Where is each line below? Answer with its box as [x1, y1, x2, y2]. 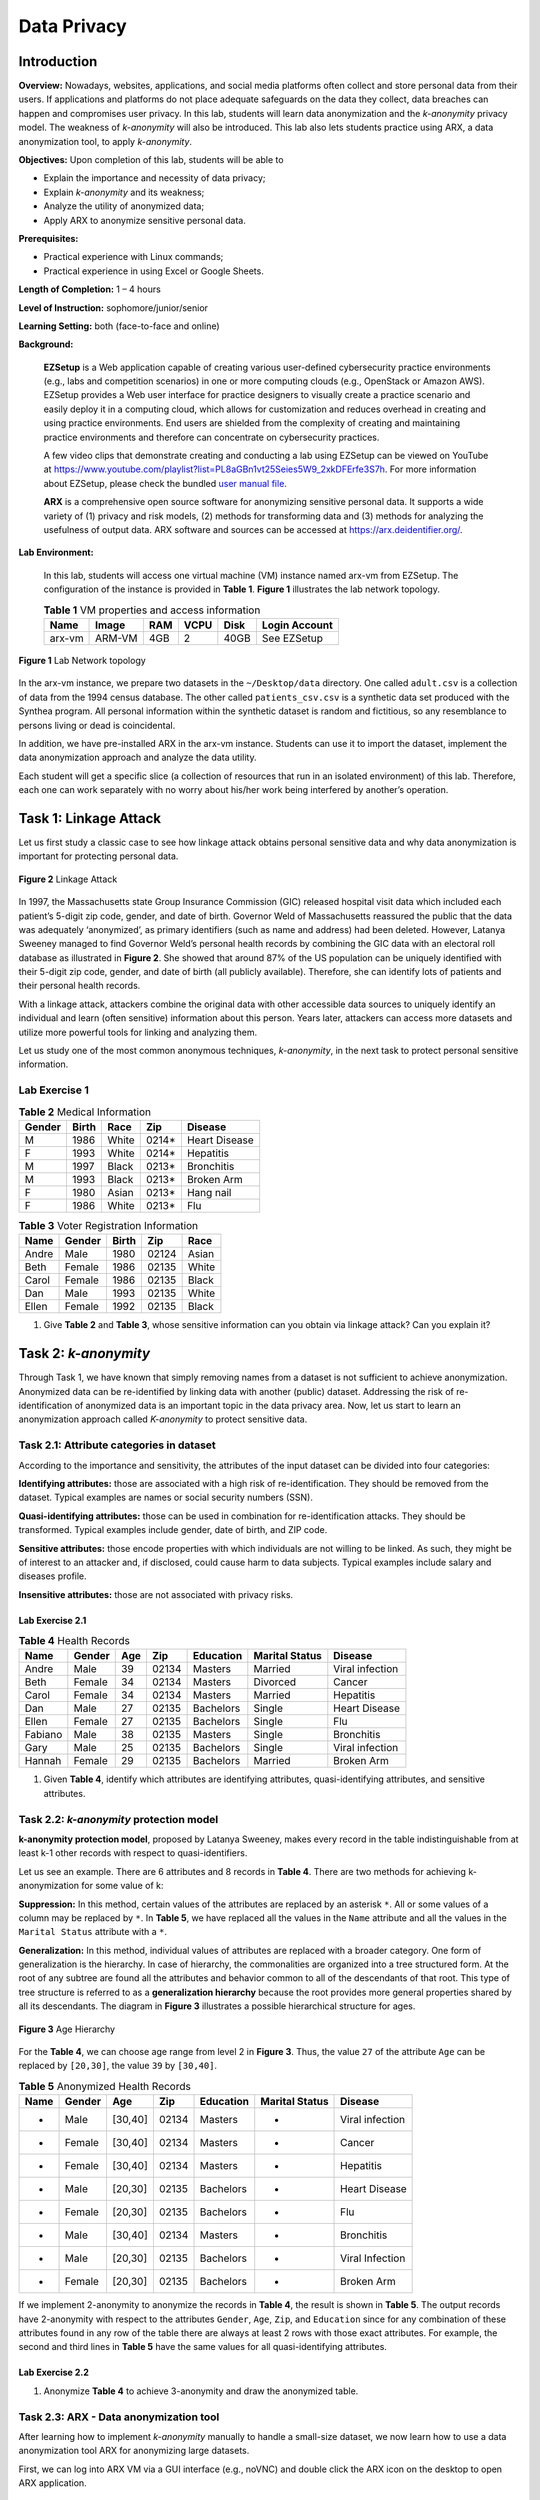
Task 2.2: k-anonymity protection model [18, 1812, 219, 1826]
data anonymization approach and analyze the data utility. [18, 751, 257, 764]
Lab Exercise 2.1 [18, 1614, 87, 1626]
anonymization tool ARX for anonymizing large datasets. [18, 2445, 250, 2457]
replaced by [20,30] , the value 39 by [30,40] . [18, 2060, 218, 2072]
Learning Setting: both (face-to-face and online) [18, 320, 220, 332]
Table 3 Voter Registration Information [18, 1219, 199, 1233]
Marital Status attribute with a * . [18, 1926, 168, 1938]
